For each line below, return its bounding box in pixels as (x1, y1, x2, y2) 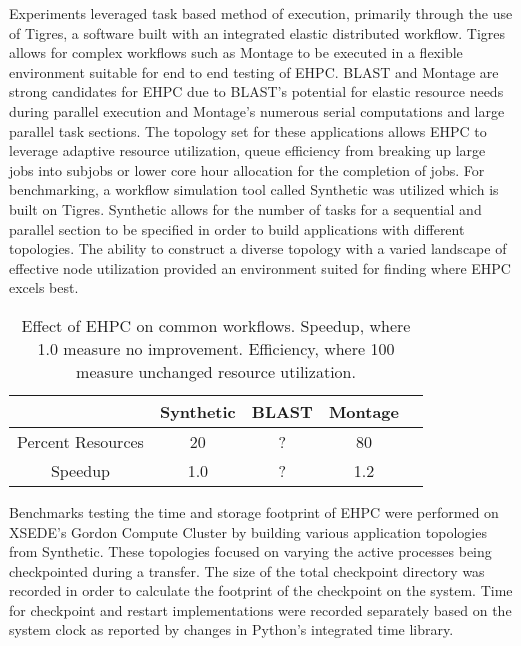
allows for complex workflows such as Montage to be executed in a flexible (9, 42, 463, 63)
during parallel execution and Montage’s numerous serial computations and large (9, 100, 505, 121)
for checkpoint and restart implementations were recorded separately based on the (9, 599, 512, 620)
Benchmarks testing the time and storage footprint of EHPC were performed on (9, 501, 499, 522)
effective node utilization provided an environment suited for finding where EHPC (9, 257, 511, 278)
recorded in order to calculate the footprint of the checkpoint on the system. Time (9, 580, 513, 601)
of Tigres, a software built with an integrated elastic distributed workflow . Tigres (9, 22, 506, 43)
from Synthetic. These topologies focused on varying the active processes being (9, 541, 492, 562)
